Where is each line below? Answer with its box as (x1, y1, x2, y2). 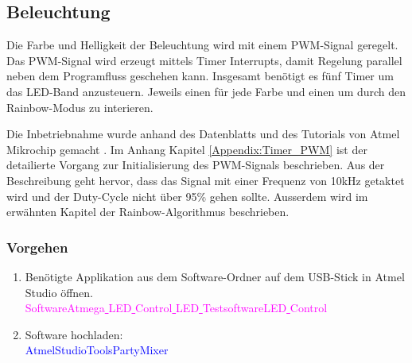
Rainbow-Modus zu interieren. (6, 98, 154, 115)
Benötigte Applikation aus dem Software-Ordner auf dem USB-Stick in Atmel (25, 268, 405, 284)
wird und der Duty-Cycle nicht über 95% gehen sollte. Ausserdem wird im (6, 187, 368, 204)
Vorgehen (6, 237, 68, 257)
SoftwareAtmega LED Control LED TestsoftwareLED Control (25, 299, 328, 316)
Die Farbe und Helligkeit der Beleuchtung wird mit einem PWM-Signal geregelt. (6, 37, 398, 53)
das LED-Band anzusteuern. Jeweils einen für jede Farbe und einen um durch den (6, 83, 406, 99)
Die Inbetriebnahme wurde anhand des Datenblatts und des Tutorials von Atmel (6, 126, 400, 142)
